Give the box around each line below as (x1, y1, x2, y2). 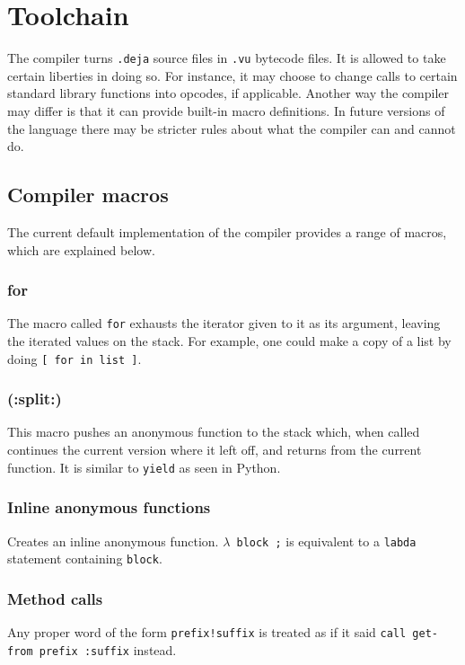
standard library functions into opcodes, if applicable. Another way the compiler (7, 84, 450, 102)
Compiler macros (7, 181, 169, 208)
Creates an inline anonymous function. (7, 531, 219, 550)
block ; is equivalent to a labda (236, 531, 417, 550)
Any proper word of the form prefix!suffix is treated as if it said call (7, 623, 407, 642)
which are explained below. (7, 240, 155, 259)
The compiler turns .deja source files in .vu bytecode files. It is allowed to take (7, 49, 446, 67)
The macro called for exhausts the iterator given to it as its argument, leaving (7, 314, 441, 332)
